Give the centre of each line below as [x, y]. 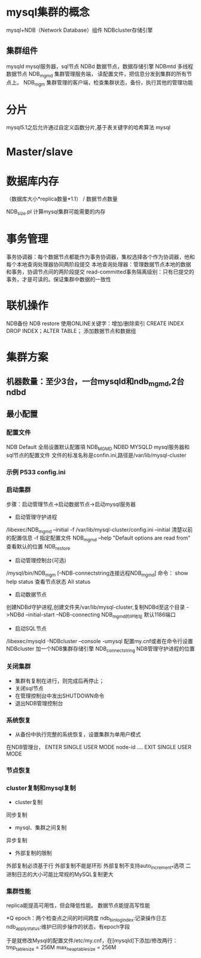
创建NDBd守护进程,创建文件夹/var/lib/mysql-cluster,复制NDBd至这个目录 [96, 607]
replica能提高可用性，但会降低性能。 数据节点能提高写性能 [78, 905]
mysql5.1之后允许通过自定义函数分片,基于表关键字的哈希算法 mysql [88, 128]
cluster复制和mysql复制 [41, 788]
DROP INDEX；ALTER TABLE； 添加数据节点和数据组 [71, 331]
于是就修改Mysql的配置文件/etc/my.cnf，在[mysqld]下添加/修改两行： [92, 940]
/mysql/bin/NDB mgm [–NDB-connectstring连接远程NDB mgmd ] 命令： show [97, 574]
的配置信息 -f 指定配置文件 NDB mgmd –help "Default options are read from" [98, 539]
